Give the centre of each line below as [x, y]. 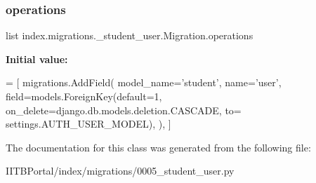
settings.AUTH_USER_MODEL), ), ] [88, 124]
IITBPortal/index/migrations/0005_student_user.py [120, 171]
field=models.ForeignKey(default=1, [84, 96]
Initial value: [37, 59]
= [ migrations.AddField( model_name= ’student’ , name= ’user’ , [144, 82]
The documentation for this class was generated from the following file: [158, 147]
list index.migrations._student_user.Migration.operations [130, 35]
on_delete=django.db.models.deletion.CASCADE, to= [124, 110]
